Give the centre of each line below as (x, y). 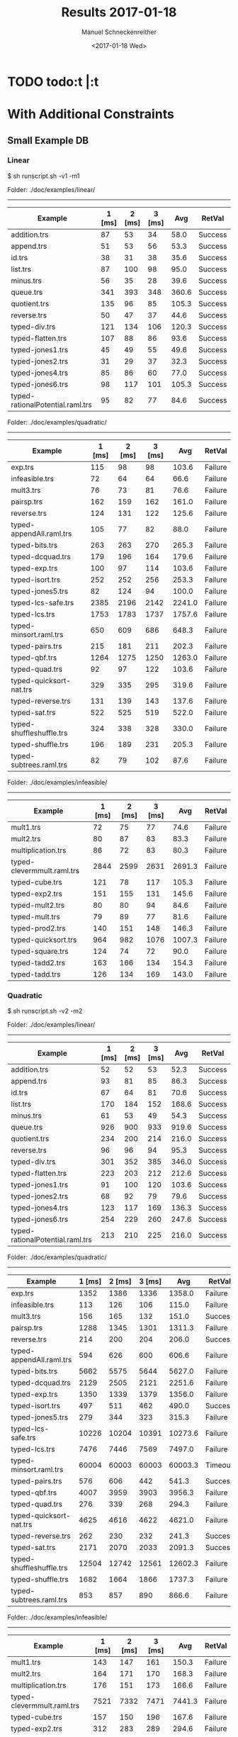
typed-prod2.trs (38, 928)
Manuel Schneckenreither (119, 32)
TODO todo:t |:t (53, 81)
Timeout (219, 1466)
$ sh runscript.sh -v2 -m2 (45, 1011)
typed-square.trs (40, 951)
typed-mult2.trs (38, 905)
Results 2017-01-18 (119, 12)
